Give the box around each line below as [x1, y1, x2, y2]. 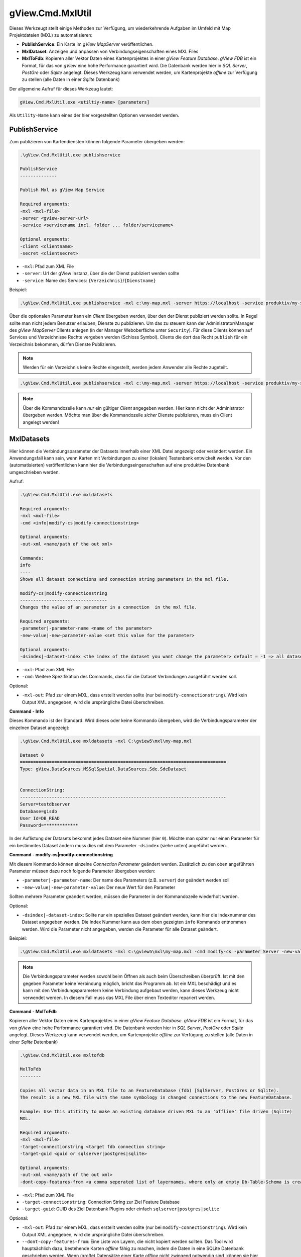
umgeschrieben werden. [9, 469, 60, 475]
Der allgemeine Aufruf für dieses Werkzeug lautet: [9, 85, 113, 92]
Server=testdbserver [20, 801, 70, 807]
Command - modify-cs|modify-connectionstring [9, 852, 113, 858]
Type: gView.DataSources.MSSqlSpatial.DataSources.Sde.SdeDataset [20, 766, 187, 772]
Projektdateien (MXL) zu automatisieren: [9, 32, 93, 38]
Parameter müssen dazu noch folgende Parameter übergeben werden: [9, 868, 156, 874]
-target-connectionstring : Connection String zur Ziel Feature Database [22, 1199, 180, 1205]
